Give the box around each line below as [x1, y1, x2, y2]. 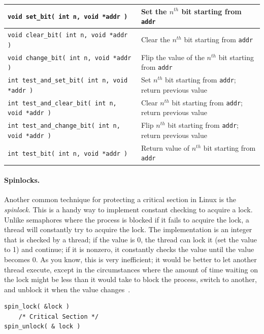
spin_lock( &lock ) [4, 303, 70, 311]
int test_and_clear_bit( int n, [8, 99, 117, 107]
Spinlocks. [4, 175, 40, 185]
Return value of [141, 142, 190, 153]
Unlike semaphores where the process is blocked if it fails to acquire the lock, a [4, 214, 249, 225]
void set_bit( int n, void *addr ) [8, 13, 128, 21]
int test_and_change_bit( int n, [8, 122, 120, 130]
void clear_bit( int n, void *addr [8, 32, 128, 39]
